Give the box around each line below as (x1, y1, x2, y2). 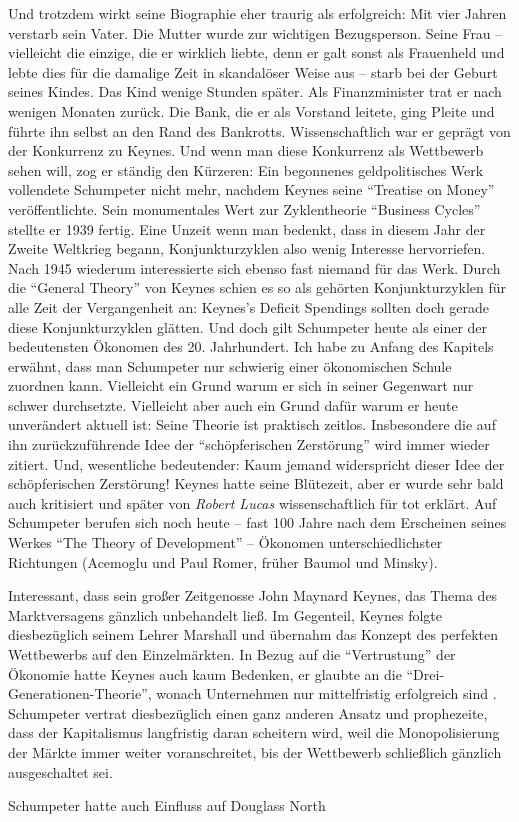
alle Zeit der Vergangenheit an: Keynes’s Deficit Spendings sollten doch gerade (8, 296, 489, 317)
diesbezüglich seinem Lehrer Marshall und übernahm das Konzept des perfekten (8, 624, 499, 645)
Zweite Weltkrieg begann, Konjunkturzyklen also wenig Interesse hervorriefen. (8, 238, 486, 259)
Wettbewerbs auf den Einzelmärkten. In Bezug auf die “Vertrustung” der (8, 644, 456, 664)
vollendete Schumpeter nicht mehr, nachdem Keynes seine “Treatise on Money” (8, 179, 495, 200)
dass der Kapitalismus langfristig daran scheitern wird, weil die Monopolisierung (8, 722, 500, 743)
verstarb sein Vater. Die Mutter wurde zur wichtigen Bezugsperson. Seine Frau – (8, 22, 503, 43)
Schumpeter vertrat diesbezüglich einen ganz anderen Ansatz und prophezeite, (8, 702, 488, 723)
